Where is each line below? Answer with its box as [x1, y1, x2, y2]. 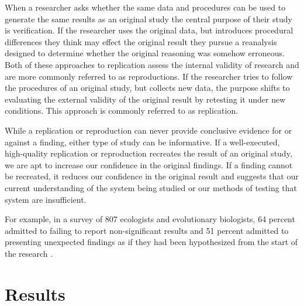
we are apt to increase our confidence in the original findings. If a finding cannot [5, 158, 293, 171]
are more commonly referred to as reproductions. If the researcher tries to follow [5, 70, 293, 82]
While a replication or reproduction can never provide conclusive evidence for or [5, 124, 292, 136]
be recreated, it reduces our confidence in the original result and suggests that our [5, 170, 299, 182]
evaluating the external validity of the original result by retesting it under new [5, 93, 286, 105]
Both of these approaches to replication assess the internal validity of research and [5, 58, 299, 70]
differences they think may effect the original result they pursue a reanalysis [5, 35, 277, 47]
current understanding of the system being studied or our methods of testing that [5, 181, 298, 193]
